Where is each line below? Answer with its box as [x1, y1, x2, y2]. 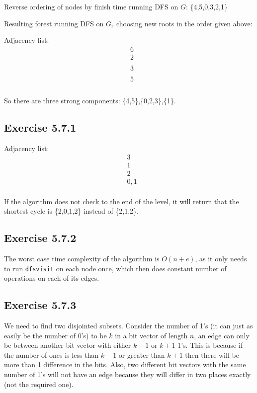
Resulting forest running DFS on [4, 18, 104, 28]
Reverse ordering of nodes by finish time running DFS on [4, 1, 178, 11]
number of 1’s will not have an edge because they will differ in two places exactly [4, 369, 251, 379]
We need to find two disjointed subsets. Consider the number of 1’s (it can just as [4, 320, 253, 331]
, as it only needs [195, 253, 247, 263]
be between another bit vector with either [4, 340, 131, 350]
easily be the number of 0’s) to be [4, 330, 107, 340]
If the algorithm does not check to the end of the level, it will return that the [4, 196, 239, 206]
